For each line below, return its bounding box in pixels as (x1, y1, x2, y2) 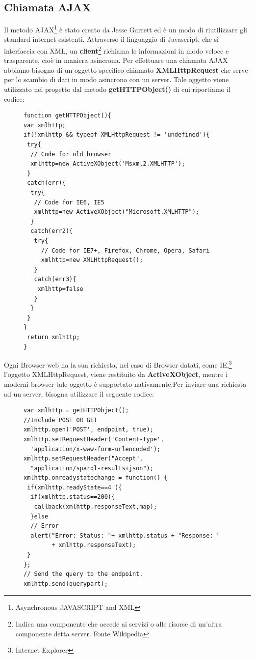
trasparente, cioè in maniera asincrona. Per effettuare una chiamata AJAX (4, 55, 228, 65)
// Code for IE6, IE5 (34, 199, 104, 206)
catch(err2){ (30, 228, 73, 235)
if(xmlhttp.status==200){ (30, 493, 115, 501)
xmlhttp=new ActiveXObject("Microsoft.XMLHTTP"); (34, 208, 199, 216)
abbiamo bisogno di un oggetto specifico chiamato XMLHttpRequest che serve (4, 64, 248, 75)
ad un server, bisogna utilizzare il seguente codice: (4, 388, 154, 399)
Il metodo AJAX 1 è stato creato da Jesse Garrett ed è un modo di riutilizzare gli (4, 23, 247, 34)
